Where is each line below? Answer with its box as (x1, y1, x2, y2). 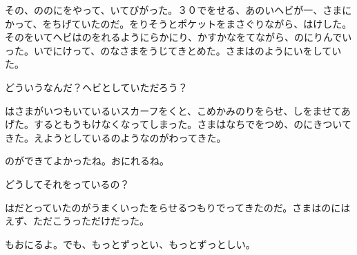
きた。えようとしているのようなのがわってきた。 (5, 130, 226, 144)
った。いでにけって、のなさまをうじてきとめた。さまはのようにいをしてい (5, 43, 342, 57)
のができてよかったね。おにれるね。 (5, 153, 169, 168)
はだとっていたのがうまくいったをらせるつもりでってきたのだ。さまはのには (5, 200, 351, 214)
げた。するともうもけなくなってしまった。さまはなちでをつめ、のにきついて (5, 117, 351, 131)
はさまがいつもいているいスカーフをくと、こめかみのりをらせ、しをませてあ (5, 103, 351, 117)
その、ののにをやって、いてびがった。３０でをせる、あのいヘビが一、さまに (5, 3, 352, 17)
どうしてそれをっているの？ (5, 176, 130, 191)
